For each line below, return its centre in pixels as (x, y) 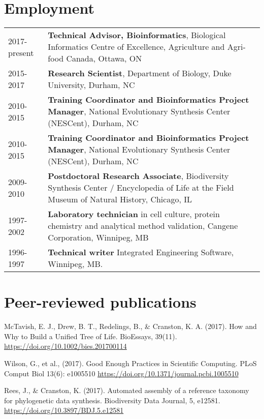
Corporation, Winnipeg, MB (98, 237)
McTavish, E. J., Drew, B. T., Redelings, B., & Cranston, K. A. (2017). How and (130, 326)
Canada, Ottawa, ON (104, 58)
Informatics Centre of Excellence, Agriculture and (136, 47)
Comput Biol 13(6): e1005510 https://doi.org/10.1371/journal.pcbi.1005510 (121, 373)
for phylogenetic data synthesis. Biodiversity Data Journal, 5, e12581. (112, 400)
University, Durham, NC (91, 85)
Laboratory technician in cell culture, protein (134, 214)
